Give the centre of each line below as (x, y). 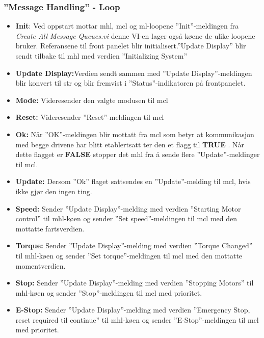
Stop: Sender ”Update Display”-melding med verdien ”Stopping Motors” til (135, 283)
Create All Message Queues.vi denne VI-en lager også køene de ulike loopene (135, 35)
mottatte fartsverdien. (50, 228)
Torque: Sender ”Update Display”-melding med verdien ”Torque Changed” (134, 245)
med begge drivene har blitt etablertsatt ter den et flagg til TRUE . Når (130, 144)
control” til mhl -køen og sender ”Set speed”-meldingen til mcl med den (126, 218)
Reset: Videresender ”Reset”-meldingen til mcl (90, 117)
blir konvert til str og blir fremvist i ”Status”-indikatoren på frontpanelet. (130, 83)
